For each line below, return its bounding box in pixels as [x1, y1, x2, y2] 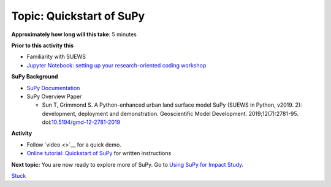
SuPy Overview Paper [26, 93, 82, 100]
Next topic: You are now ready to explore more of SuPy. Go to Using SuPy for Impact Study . [11, 161, 244, 168]
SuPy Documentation [26, 84, 80, 91]
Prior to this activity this [11, 42, 74, 49]
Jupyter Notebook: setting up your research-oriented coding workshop [26, 61, 207, 69]
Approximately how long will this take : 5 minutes [11, 31, 137, 38]
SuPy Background [11, 73, 58, 80]
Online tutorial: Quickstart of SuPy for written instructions [26, 150, 172, 157]
